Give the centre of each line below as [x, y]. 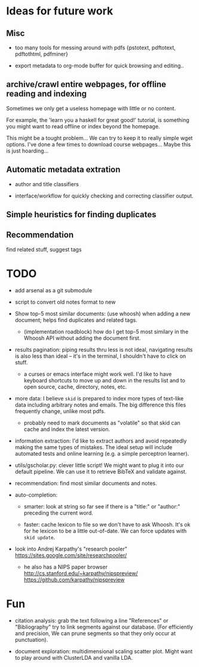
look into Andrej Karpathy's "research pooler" [71, 549]
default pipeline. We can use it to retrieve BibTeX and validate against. [101, 471]
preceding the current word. [59, 513]
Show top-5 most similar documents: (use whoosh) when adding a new [102, 313]
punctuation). [31, 639]
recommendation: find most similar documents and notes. [86, 483]
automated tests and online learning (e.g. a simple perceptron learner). [102, 453]
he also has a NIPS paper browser [65, 567]
